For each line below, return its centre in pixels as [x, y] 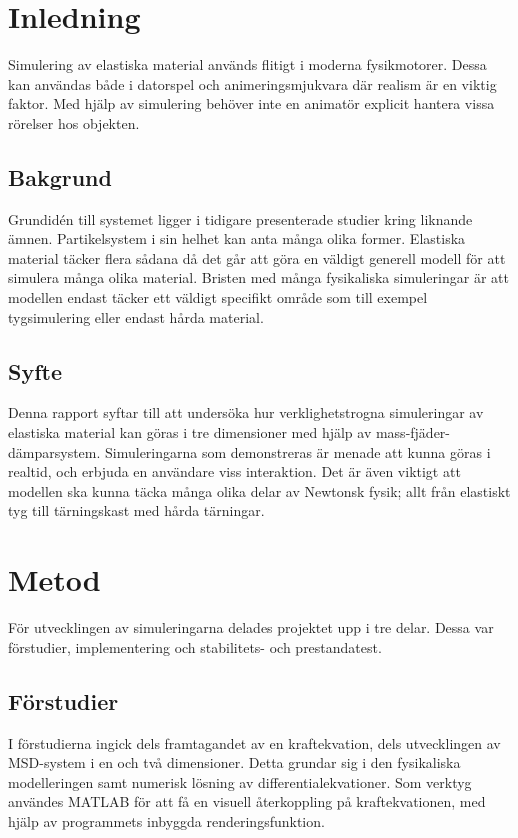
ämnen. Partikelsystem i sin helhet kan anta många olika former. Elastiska [237, 238]
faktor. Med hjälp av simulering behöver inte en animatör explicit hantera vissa [251, 103]
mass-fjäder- [413, 432]
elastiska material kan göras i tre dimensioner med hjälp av [190, 432]
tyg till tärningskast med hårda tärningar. [136, 510]
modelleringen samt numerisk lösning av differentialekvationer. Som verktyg [240, 781]
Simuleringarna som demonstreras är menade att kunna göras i [298, 451]
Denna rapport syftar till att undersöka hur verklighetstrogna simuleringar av [246, 412]
